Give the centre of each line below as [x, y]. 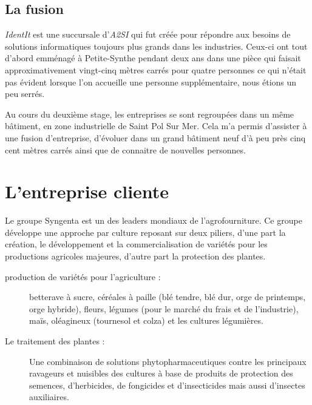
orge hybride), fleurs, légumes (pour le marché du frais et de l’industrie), [164, 308]
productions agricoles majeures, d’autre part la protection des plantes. [135, 256]
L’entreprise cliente [87, 191]
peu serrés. [25, 94]
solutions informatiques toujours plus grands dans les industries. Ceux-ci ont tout [156, 46]
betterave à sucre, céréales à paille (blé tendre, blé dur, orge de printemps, [168, 297]
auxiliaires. [49, 397]
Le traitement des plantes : [55, 341]
